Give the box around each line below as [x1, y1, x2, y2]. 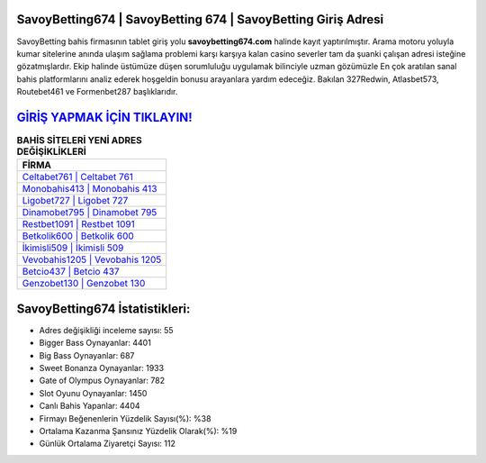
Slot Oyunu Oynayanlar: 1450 [39, 387, 148, 398]
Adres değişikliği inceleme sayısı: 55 [39, 324, 175, 335]
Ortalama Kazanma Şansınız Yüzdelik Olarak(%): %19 [39, 426, 238, 436]
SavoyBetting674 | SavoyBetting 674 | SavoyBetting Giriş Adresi [16, 12, 384, 27]
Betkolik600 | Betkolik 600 [22, 230, 134, 242]
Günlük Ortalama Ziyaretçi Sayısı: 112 [39, 438, 175, 449]
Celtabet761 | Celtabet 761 [22, 171, 134, 184]
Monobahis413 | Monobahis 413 [22, 183, 157, 195]
